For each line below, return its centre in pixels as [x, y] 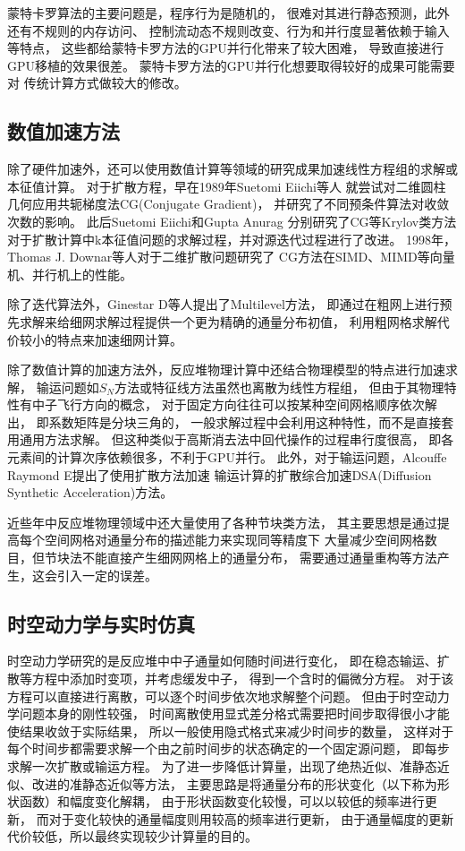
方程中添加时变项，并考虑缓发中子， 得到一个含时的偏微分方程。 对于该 [243, 679]
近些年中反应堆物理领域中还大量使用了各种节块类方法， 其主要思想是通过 [222, 522]
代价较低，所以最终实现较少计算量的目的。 [132, 836]
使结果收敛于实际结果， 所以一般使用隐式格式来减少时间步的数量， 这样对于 [231, 731]
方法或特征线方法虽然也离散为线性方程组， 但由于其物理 [279, 387]
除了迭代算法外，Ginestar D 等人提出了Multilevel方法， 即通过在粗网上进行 [224, 304]
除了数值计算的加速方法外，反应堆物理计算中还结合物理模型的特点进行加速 [226, 370]
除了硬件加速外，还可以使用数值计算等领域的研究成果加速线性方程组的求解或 [232, 169]
